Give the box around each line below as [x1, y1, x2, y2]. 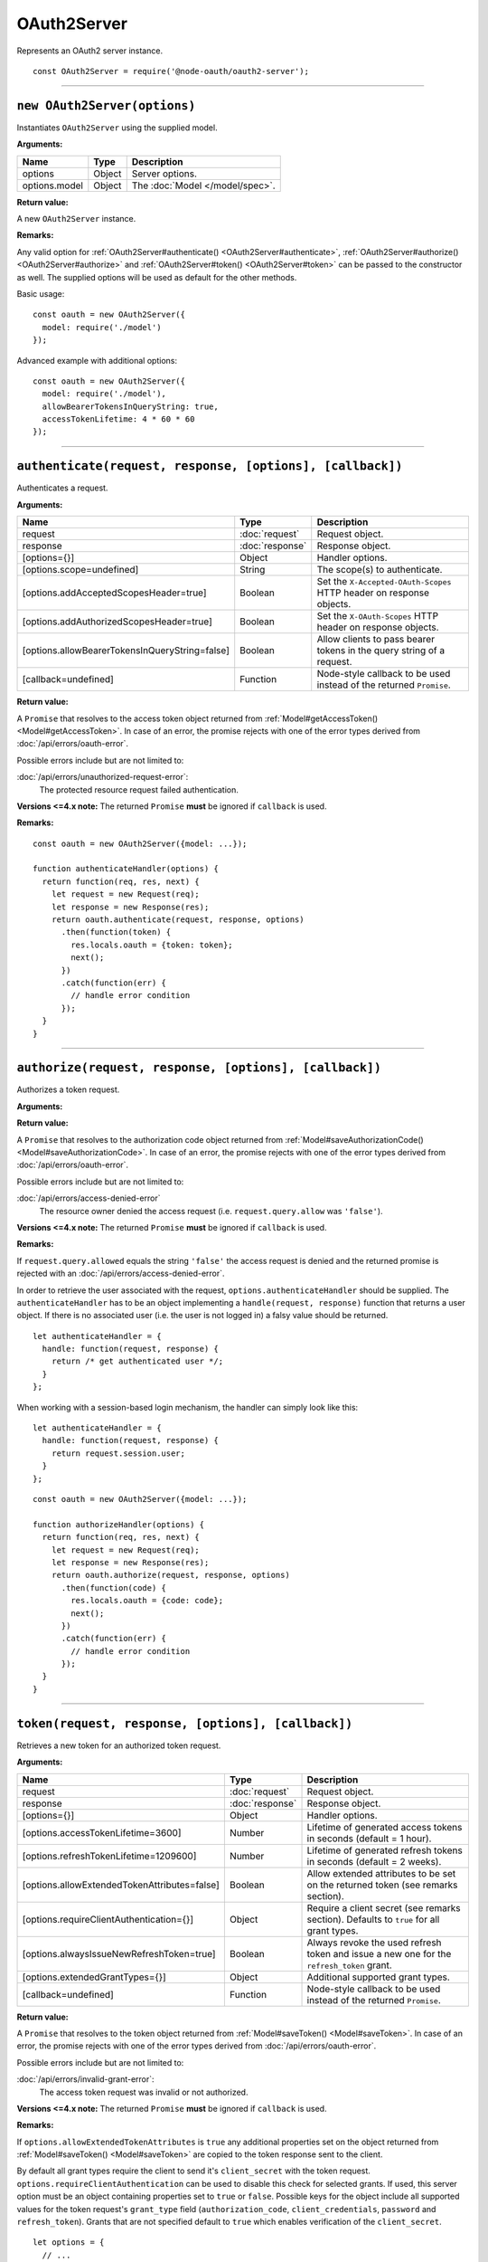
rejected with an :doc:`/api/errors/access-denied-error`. [16, 1268, 225, 1279]
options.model [22, 179, 83, 192]
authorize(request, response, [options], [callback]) [16, 1060, 381, 1076]
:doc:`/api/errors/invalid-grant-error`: [16, 2074, 155, 2085]
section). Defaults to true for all [306, 1913, 440, 1925]
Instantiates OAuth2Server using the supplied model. [16, 122, 218, 133]
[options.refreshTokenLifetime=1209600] [22, 1849, 197, 1862]
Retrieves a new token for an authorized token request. [16, 1740, 221, 1751]
